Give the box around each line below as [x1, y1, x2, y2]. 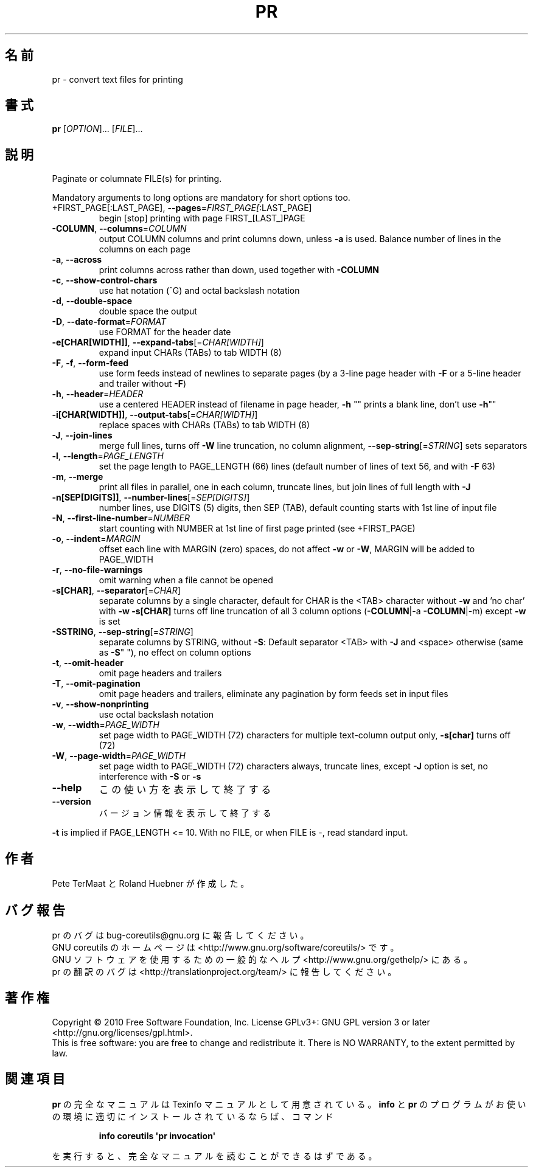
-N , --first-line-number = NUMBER [52, 513, 190, 524]
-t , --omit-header [52, 657, 124, 668]
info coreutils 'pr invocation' [99, 1130, 216, 1141]
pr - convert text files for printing [52, 74, 183, 85]
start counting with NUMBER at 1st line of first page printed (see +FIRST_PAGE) [99, 523, 416, 534]
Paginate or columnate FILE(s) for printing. [52, 173, 222, 184]
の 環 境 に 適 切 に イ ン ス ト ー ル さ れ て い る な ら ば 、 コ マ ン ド [52, 1111, 333, 1122]
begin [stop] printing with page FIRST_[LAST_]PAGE [99, 213, 305, 224]
